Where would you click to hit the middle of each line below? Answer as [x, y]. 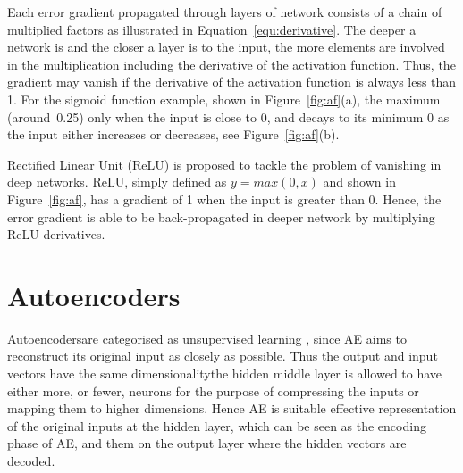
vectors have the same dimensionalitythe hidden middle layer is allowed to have [225, 373]
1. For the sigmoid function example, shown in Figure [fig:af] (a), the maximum [224, 99]
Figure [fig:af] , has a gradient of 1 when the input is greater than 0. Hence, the [224, 199]
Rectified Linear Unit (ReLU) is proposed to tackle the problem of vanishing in [224, 164]
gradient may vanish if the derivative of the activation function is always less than [232, 82]
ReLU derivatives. [56, 234]
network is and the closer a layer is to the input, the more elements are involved [226, 47]
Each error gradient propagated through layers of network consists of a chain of [225, 12]
